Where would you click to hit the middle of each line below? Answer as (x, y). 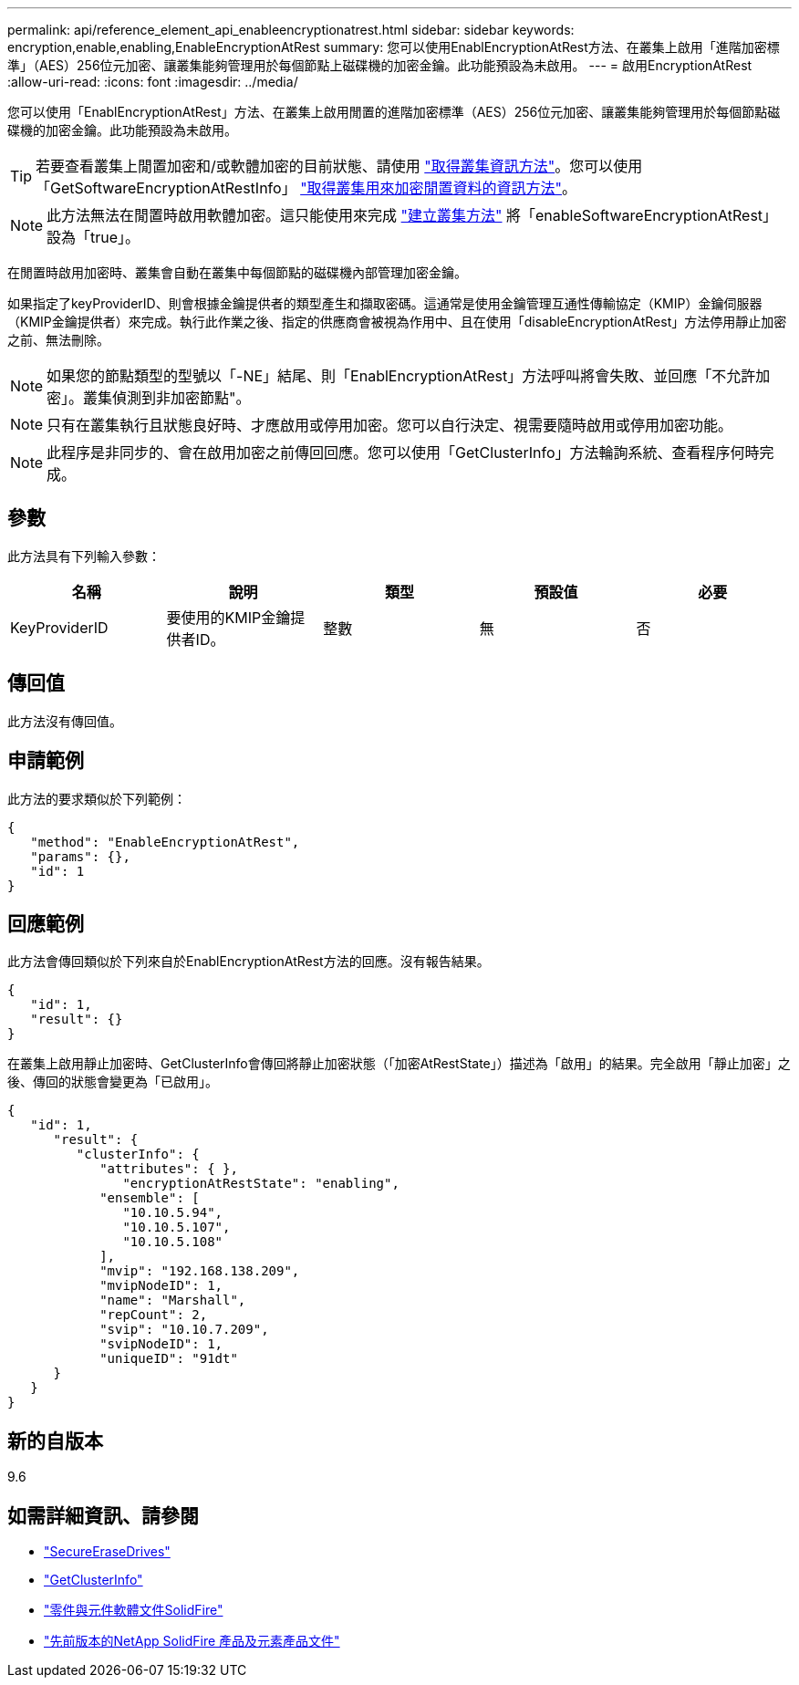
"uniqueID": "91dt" (169, 1359)
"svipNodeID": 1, (161, 1344)
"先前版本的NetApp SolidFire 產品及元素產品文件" (192, 1641)
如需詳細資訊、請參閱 (103, 1515)
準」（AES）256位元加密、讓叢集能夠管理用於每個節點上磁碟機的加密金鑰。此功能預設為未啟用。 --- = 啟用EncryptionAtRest (380, 65)
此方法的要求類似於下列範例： (97, 798)
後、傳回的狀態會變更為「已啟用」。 (113, 1082)
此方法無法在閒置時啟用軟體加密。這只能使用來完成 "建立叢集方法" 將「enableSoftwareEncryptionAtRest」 (412, 215)
